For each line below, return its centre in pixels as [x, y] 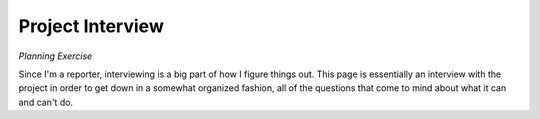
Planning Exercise [55, 56]
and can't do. [46, 102]
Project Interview [91, 26]
